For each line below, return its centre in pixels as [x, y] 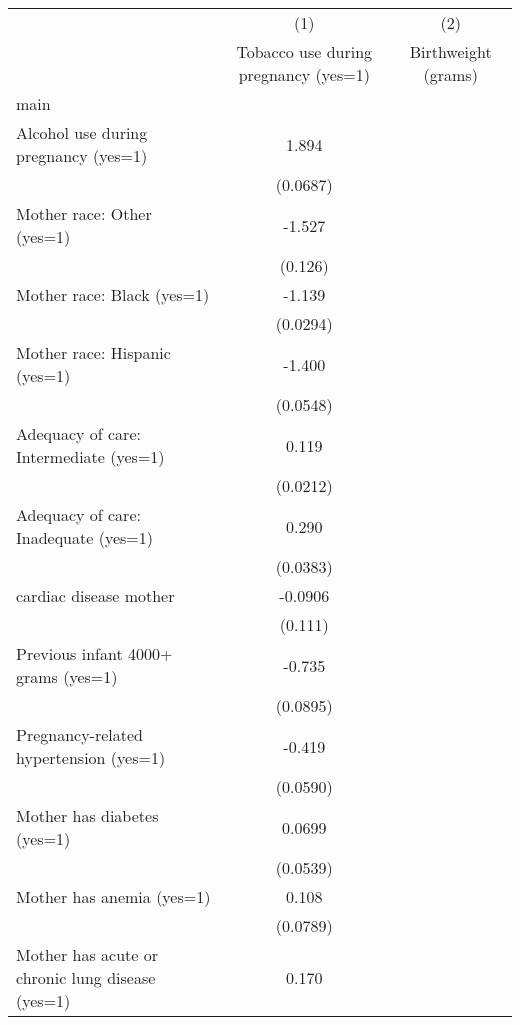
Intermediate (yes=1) [90, 456]
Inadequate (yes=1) [84, 537]
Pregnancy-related [79, 734]
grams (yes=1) [67, 676]
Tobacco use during [304, 51]
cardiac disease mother [95, 595]
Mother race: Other [84, 213]
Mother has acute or [87, 954]
